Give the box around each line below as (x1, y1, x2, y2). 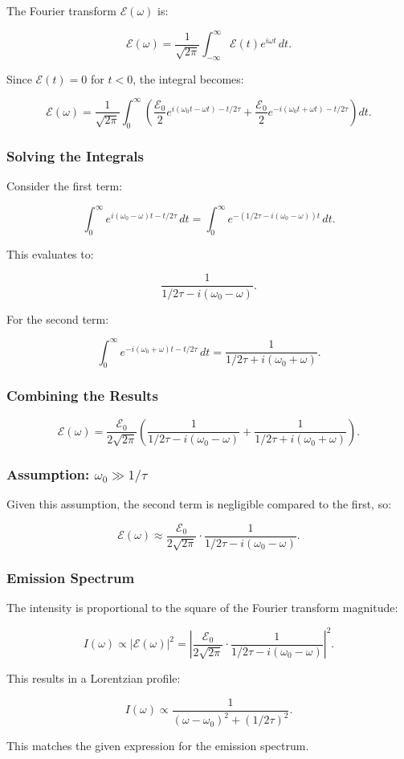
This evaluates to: (6, 245, 94, 262)
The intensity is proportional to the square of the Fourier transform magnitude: (6, 599, 398, 616)
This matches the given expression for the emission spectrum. (6, 737, 309, 754)
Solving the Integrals (6, 145, 144, 165)
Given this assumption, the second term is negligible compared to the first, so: (6, 495, 392, 512)
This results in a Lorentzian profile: (6, 670, 181, 687)
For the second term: (6, 310, 109, 327)
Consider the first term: (6, 178, 123, 194)
